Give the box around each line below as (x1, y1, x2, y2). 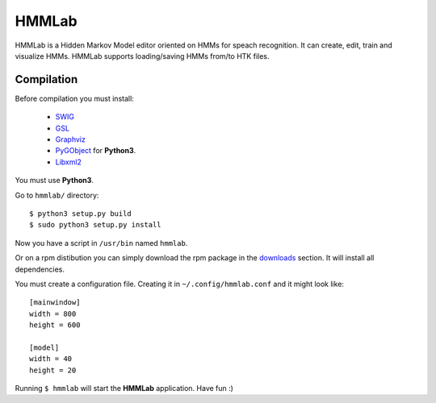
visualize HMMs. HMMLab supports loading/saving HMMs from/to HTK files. (15, 51, 270, 60)
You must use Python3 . (15, 176, 94, 185)
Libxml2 (55, 157, 82, 167)
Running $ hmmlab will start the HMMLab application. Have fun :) (15, 384, 234, 393)
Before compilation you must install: (15, 93, 135, 103)
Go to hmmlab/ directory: (15, 190, 99, 200)
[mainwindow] (29, 298, 81, 307)
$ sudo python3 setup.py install (29, 220, 161, 230)
